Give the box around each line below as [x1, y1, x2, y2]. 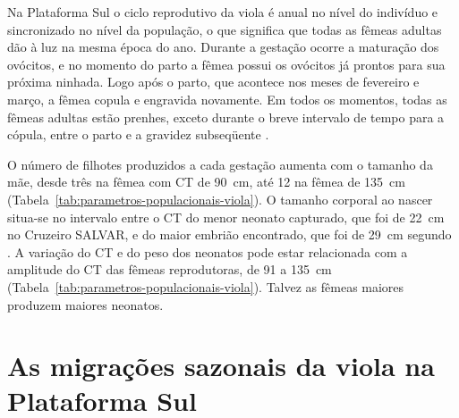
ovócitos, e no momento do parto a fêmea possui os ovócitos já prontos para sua [7, 54, 446, 73]
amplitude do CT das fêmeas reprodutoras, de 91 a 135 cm [7, 260, 332, 279]
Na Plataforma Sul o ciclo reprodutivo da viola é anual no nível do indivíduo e [7, 3, 438, 21]
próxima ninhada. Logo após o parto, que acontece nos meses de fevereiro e [7, 72, 420, 91]
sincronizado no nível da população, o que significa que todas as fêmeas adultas [7, 20, 442, 38]
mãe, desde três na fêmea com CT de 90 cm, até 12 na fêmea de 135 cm [7, 172, 405, 191]
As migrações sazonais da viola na [7, 347, 435, 384]
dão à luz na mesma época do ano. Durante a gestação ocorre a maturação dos [7, 38, 439, 56]
